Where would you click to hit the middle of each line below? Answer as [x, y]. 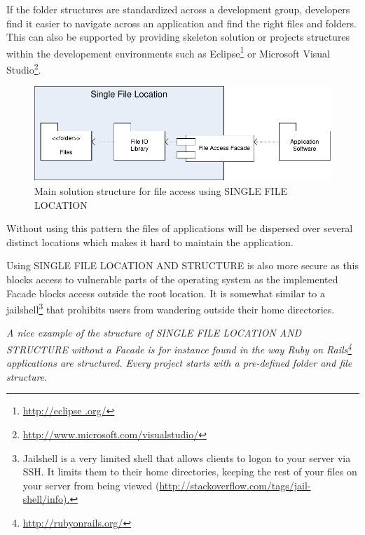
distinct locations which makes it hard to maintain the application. [150, 242]
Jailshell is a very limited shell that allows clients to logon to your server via [187, 458]
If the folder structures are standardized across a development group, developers [178, 9]
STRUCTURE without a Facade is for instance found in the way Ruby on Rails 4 [179, 348]
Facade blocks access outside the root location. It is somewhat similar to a [166, 293]
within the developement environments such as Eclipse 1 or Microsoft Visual [168, 52]
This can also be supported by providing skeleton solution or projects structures [178, 37]
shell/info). [46, 499]
